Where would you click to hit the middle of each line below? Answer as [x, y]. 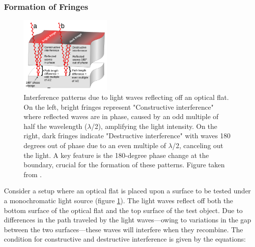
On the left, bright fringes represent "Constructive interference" [119, 107]
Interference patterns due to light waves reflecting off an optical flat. [126, 97]
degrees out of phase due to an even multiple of [95, 145]
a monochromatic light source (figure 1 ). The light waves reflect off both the [119, 201]
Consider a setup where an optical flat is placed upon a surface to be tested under [127, 191]
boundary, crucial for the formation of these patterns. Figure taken [124, 165]
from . [33, 174]
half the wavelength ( [56, 126]
